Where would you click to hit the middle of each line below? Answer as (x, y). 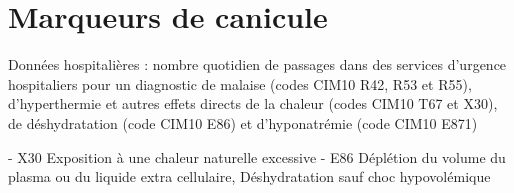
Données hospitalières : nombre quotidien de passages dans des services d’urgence (257, 64)
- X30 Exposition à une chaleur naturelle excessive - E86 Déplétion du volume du (257, 156)
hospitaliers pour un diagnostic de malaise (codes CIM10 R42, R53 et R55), (240, 83)
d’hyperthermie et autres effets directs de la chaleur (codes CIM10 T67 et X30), (253, 103)
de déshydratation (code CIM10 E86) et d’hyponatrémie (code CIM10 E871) (243, 122)
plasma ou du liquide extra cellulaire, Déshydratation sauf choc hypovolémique (249, 176)
